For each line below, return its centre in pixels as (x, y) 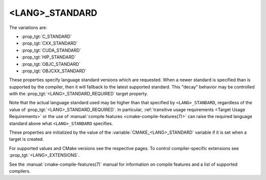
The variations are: (28, 28)
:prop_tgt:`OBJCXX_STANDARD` (54, 71)
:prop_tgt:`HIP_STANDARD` (49, 57)
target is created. (26, 139)
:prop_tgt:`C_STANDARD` (47, 36)
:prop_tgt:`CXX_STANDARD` (50, 43)
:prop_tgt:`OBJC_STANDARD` (51, 64)
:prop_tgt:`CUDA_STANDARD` (51, 50)
